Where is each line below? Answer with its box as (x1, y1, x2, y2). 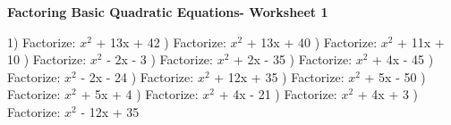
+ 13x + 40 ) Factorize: (246, 32, 378, 51)
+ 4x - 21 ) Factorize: (218, 85, 337, 104)
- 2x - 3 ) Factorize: (106, 50, 213, 69)
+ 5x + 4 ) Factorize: (81, 85, 199, 104)
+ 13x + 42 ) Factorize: (96, 32, 226, 51)
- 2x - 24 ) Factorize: (81, 67, 194, 86)
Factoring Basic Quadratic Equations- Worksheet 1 (7, 3, 328, 21)
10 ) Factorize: (7, 50, 87, 69)
